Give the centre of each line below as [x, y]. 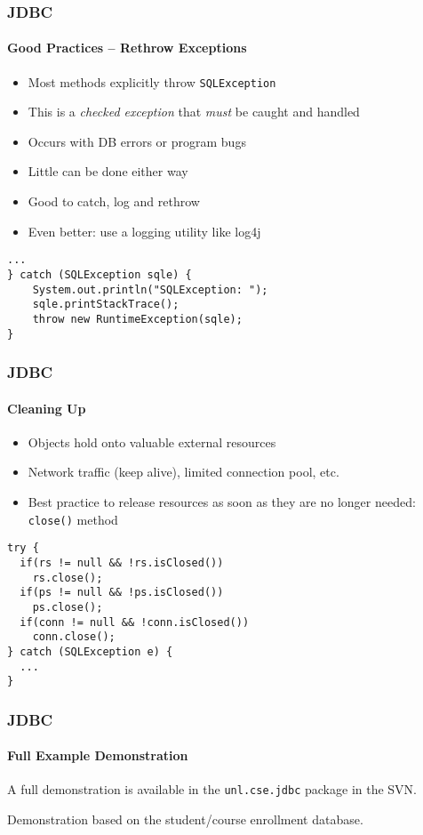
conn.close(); [74, 637]
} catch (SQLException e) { [90, 651]
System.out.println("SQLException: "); [150, 289]
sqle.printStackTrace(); [106, 305]
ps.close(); [68, 607]
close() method [73, 519]
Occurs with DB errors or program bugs [137, 141]
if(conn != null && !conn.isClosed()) [135, 622]
